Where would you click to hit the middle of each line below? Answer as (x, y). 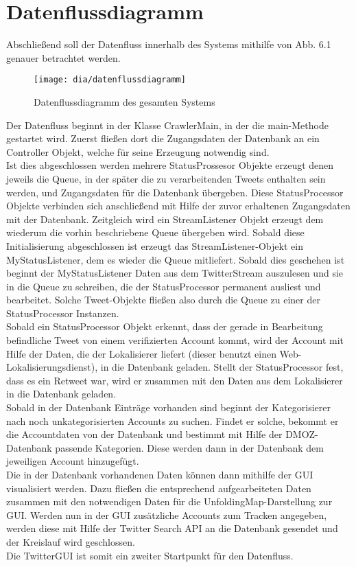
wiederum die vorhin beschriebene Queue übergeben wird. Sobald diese (155, 232)
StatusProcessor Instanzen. (63, 313)
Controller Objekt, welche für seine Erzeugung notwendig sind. (138, 151)
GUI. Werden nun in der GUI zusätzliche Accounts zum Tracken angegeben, (167, 514)
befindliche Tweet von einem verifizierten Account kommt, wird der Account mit (175, 340)
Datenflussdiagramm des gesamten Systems (124, 101)
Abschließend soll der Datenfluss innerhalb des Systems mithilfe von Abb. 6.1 (169, 44)
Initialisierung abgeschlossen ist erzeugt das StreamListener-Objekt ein (155, 245)
